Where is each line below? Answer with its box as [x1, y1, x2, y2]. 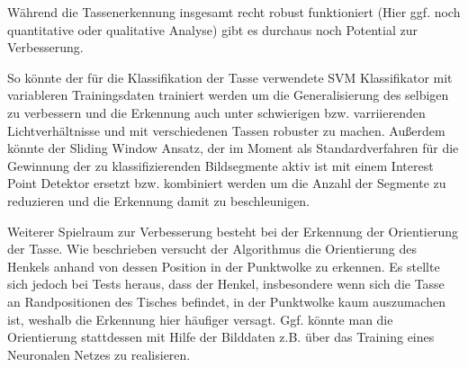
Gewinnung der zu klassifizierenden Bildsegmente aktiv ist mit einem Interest [7, 156, 434, 175]
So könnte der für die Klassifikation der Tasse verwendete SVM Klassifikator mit [7, 67, 453, 86]
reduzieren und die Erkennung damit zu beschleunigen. [7, 191, 310, 210]
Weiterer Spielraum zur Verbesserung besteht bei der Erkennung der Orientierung [7, 221, 459, 240]
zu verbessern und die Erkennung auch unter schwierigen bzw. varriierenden [7, 103, 426, 121]
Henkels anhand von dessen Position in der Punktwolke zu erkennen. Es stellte [7, 256, 440, 275]
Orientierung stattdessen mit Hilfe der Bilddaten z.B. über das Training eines [7, 327, 435, 346]
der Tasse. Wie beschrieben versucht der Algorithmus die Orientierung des [7, 239, 417, 258]
